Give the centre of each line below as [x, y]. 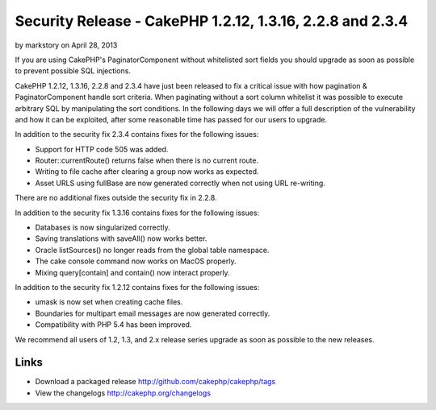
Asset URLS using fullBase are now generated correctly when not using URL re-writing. [180, 183]
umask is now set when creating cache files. [109, 302]
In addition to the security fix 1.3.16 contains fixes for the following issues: [137, 213]
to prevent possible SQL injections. [73, 71]
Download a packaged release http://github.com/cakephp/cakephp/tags [155, 382]
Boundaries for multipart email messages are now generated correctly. [153, 313]
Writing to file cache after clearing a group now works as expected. [147, 172]
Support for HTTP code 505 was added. [102, 149]
